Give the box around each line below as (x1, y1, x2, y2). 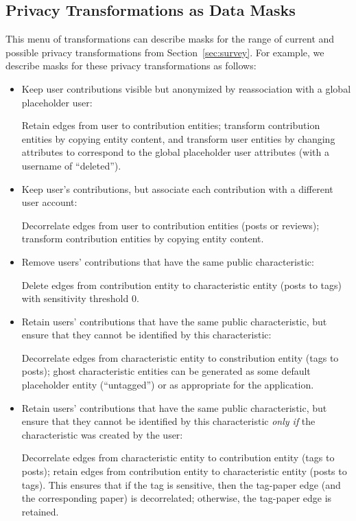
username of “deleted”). (21, 158, 121, 172)
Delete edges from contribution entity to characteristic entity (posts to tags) (21, 277, 342, 292)
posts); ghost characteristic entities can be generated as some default (21, 364, 311, 378)
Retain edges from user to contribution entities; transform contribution (21, 118, 320, 132)
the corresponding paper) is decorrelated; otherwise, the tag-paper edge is (21, 491, 332, 505)
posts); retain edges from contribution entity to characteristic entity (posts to (21, 464, 347, 478)
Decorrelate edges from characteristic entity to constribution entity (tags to (21, 350, 339, 364)
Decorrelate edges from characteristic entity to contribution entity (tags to (21, 450, 335, 465)
